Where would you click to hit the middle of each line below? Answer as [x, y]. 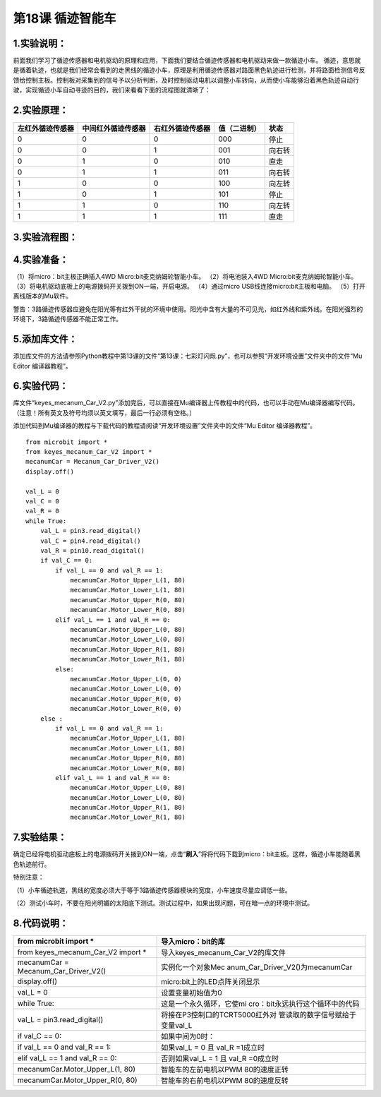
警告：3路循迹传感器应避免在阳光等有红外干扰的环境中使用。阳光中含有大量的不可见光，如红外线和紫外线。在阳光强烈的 [188, 309]
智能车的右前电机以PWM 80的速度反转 [225, 1080]
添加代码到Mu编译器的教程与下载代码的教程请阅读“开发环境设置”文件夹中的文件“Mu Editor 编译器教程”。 [165, 426]
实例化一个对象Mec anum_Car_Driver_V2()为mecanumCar [257, 967]
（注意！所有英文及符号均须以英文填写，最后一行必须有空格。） [104, 412]
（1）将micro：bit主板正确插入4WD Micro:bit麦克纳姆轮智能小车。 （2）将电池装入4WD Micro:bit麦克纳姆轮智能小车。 [185, 276]
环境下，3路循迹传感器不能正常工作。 [68, 319]
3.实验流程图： [46, 237]
